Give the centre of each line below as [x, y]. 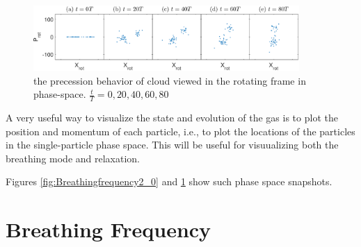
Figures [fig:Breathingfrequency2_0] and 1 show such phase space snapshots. [169, 181]
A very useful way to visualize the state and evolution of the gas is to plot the [172, 117]
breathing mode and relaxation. [73, 158]
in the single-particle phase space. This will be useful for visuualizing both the [172, 145]
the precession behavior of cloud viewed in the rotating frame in [170, 80]
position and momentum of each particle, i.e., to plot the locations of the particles [180, 131]
